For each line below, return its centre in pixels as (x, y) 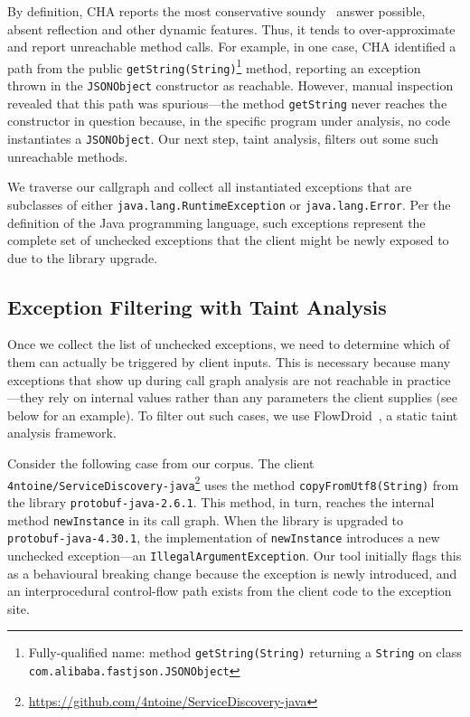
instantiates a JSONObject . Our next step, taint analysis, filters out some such (223, 138)
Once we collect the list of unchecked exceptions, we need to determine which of (229, 344)
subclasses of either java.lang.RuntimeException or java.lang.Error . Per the (229, 204)
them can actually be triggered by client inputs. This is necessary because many (229, 362)
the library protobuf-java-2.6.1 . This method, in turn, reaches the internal (221, 501)
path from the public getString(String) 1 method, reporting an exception (214, 66)
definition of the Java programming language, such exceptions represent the (216, 222)
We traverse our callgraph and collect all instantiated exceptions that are (210, 187)
